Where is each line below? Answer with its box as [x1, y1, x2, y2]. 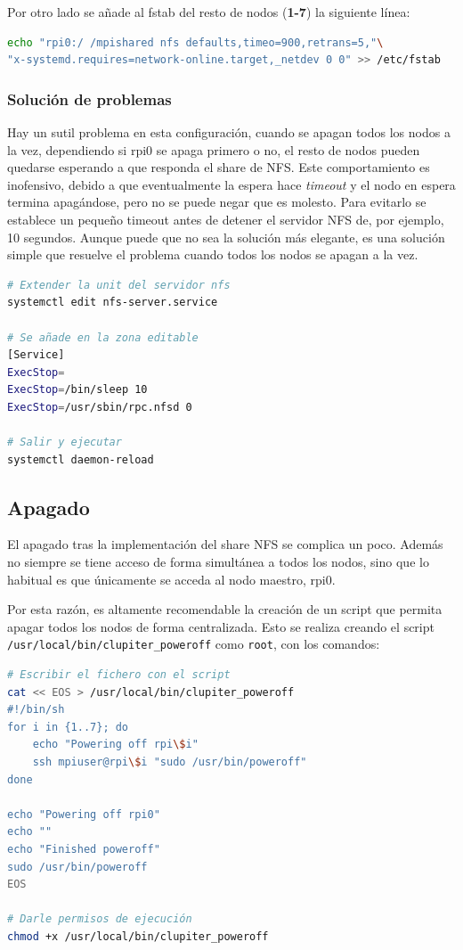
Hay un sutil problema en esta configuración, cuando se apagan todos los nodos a [7, 123, 451, 141]
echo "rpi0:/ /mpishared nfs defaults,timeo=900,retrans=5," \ [7, 36, 384, 49]
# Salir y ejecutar [7, 436, 122, 449]
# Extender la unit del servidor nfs [7, 278, 231, 291]
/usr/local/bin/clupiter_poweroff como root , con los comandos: [7, 635, 380, 653]
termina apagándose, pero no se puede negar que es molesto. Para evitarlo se [7, 192, 426, 211]
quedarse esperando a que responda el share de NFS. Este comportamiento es [7, 158, 430, 176]
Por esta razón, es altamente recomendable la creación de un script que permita [7, 600, 443, 618]
